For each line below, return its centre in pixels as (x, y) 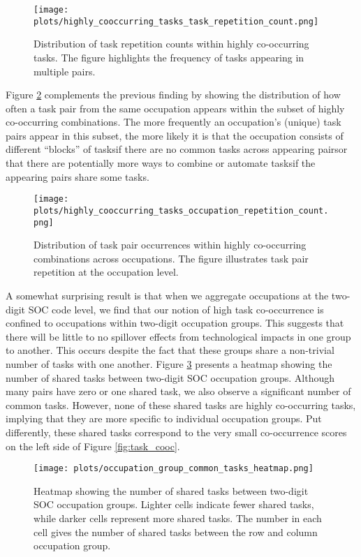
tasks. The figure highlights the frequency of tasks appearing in (169, 57)
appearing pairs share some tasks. (78, 176)
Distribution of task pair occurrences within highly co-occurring (170, 245)
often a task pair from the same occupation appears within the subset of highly (175, 108)
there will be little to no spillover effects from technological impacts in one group (178, 336)
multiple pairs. (65, 71)
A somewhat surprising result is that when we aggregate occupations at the (167, 295)
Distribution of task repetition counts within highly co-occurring (171, 44)
